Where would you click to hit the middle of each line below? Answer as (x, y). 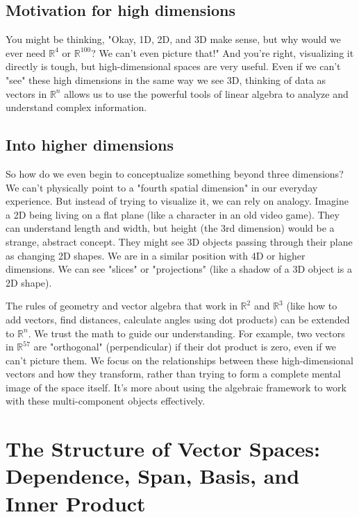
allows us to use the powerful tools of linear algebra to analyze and (206, 93)
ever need (26, 52)
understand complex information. (76, 107)
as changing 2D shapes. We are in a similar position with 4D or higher (156, 255)
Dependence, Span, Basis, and (153, 476)
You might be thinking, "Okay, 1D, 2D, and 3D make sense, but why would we (173, 39)
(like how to (312, 306)
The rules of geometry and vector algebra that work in (122, 306)
